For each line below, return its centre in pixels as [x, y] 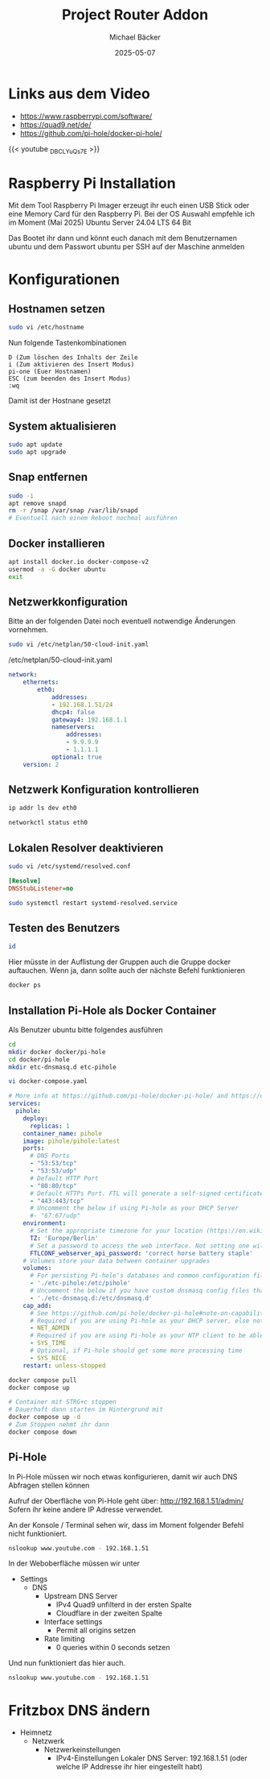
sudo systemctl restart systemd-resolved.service [93, 903]
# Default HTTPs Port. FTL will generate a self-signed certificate [147, 1194]
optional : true [77, 757]
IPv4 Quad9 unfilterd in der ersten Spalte [124, 1605]
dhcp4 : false [73, 712]
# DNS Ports [49, 1156]
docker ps [25, 985]
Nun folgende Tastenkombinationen [67, 343]
